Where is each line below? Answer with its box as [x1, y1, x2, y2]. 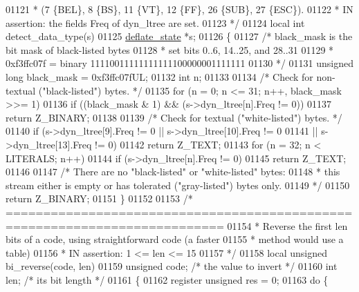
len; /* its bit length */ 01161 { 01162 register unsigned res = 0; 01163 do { [6, 272, 329, 286]
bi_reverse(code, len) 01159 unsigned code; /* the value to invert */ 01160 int [6, 259, 338, 273]
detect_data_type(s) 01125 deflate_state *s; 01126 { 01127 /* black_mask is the [6, 29, 353, 43]
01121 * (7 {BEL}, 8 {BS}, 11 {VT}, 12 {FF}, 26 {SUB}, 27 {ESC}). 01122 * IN [6, 2, 353, 16]
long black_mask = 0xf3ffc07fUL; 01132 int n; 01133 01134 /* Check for [6, 69, 313, 84]
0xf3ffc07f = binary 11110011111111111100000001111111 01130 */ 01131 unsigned [6, 56, 353, 70]
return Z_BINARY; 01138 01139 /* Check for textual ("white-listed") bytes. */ [6, 110, 342, 124]
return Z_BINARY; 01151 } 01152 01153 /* [6, 191, 193, 206]
